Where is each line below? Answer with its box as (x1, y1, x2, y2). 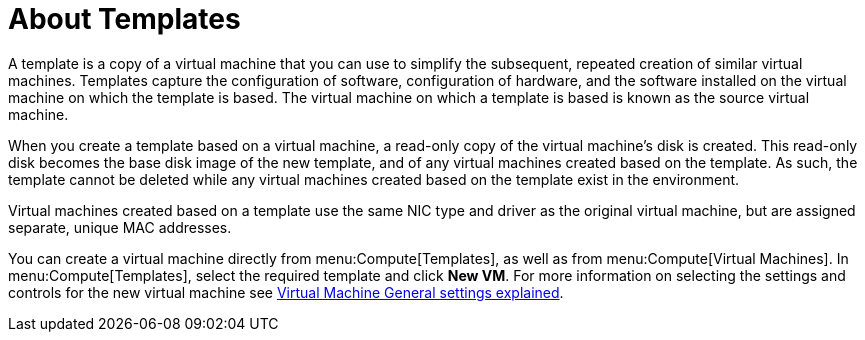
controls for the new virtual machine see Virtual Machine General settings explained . (8, 283, 564, 301)
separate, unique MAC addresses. (8, 218, 232, 236)
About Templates (8, 2, 241, 36)
